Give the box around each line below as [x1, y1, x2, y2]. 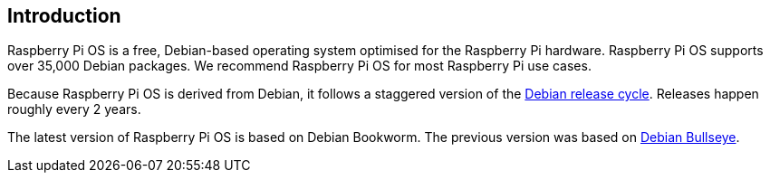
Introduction [7, 5, 121, 27]
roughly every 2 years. [7, 101, 141, 118]
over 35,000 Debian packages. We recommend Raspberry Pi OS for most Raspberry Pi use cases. [7, 58, 592, 74]
